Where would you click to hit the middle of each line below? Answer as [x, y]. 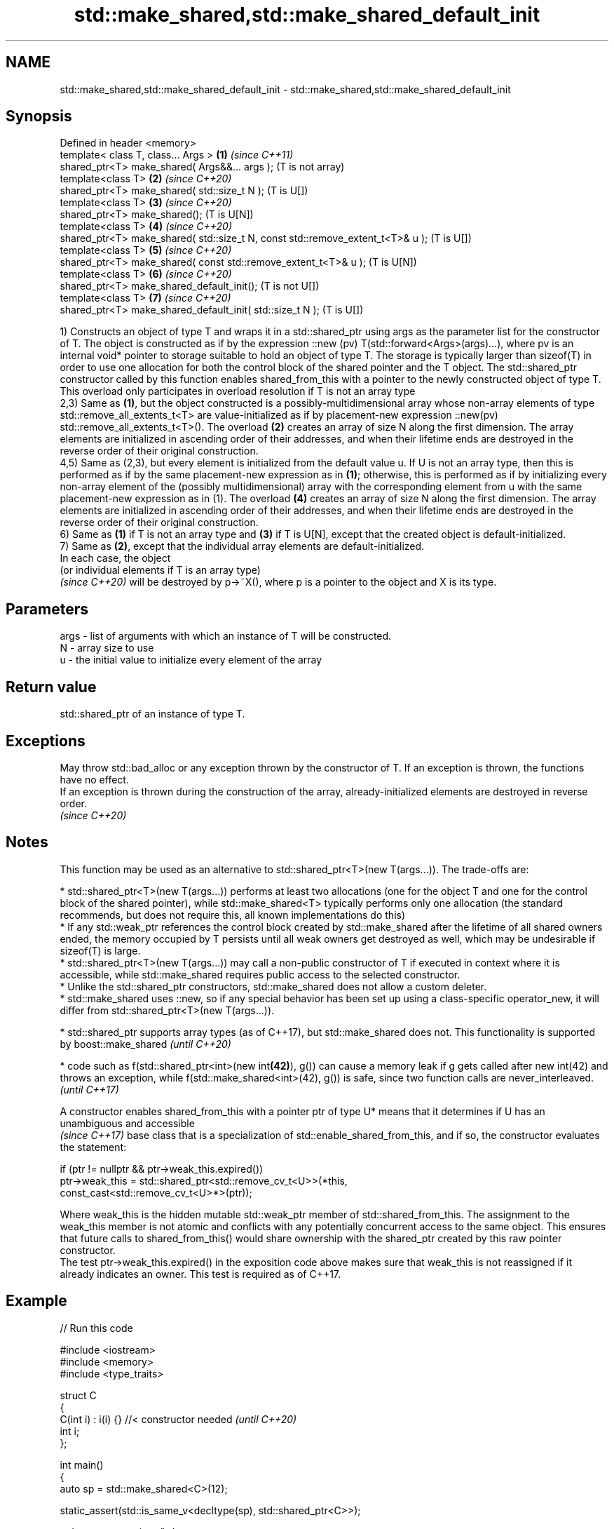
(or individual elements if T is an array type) [160, 570]
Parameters [47, 609]
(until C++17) [89, 1089]
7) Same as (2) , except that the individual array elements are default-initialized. [242, 546]
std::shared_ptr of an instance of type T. [152, 714]
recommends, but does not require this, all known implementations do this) [233, 915]
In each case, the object [115, 558]
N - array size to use [107, 648]
